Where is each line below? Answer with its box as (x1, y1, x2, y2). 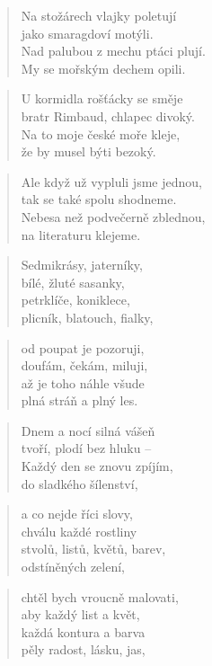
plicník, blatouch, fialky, (21, 307, 154, 326)
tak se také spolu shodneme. (21, 190, 177, 209)
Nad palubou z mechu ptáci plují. (21, 41, 206, 60)
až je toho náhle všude (21, 373, 145, 392)
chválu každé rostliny (21, 521, 137, 540)
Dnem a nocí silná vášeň (21, 421, 155, 440)
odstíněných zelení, (21, 557, 125, 576)
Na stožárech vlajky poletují (21, 6, 177, 24)
